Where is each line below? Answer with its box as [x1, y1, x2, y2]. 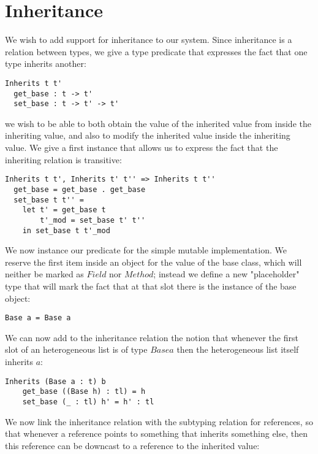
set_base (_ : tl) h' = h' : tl [22, 397, 154, 406]
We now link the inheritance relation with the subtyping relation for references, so [5, 415, 313, 428]
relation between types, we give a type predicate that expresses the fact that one [5, 45, 308, 58]
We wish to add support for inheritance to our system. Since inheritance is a [5, 33, 292, 46]
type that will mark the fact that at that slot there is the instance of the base [5, 279, 297, 292]
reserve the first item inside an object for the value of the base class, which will [5, 255, 302, 268]
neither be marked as [5, 267, 84, 280]
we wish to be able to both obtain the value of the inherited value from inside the [5, 117, 311, 129]
